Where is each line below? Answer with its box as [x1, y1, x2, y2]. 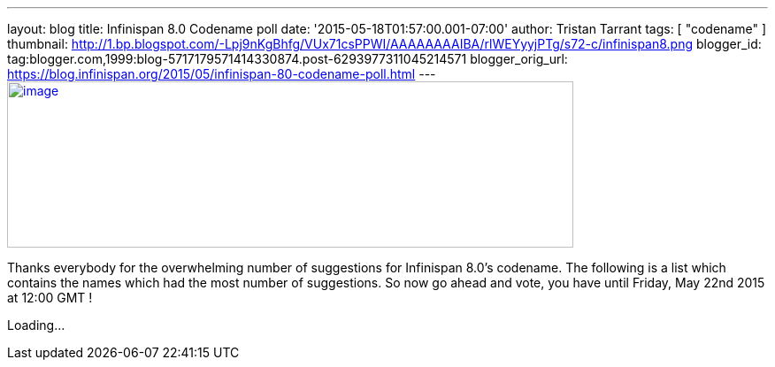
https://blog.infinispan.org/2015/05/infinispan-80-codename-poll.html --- [7, 66, 436, 81]
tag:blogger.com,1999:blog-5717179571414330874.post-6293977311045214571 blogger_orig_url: [7, 51, 568, 66]
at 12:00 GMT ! [7, 290, 93, 305]
